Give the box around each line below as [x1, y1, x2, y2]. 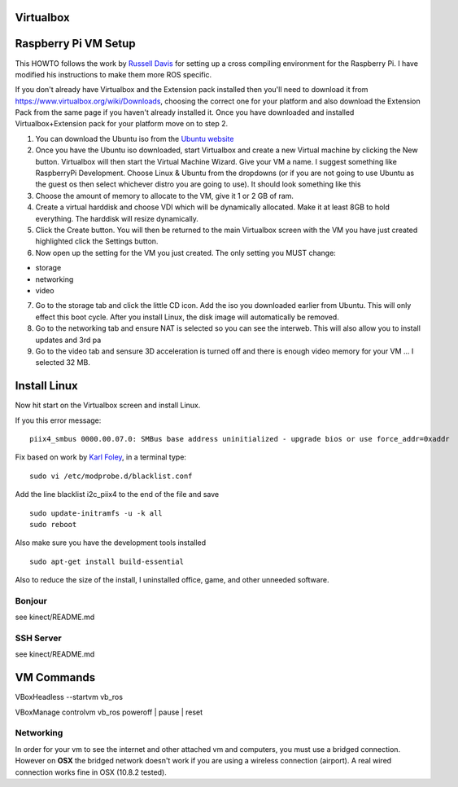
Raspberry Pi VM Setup [15, 37, 136, 51]
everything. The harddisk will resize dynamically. [35, 213, 199, 223]
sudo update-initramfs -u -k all [29, 508, 163, 517]
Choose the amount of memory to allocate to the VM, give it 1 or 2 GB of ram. [35, 191, 294, 200]
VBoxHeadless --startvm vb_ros [15, 692, 124, 702]
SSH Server [15, 632, 62, 644]
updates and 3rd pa [35, 335, 102, 345]
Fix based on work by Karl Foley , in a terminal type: [15, 452, 187, 462]
